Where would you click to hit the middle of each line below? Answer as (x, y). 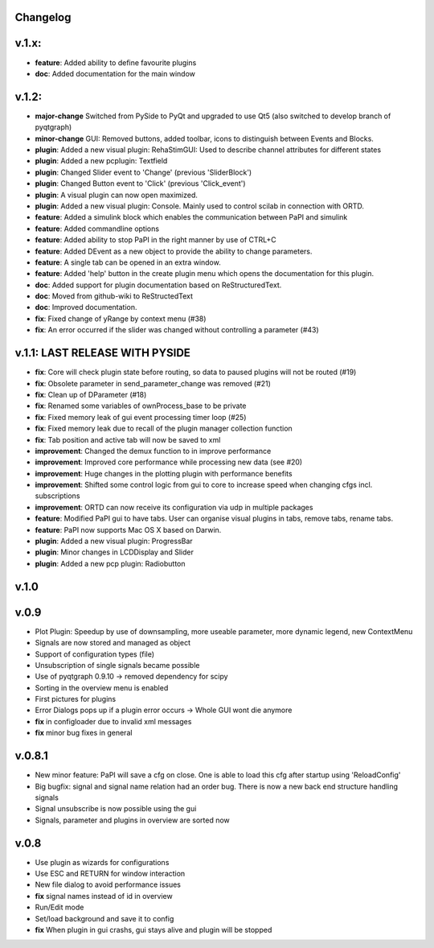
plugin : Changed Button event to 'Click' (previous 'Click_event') (140, 183)
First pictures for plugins (76, 699)
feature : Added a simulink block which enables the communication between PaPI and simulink (191, 217)
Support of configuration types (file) (95, 654)
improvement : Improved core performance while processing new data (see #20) (169, 462)
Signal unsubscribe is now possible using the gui (116, 809)
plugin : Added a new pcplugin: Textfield (101, 161)
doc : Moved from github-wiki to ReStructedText (114, 296)
